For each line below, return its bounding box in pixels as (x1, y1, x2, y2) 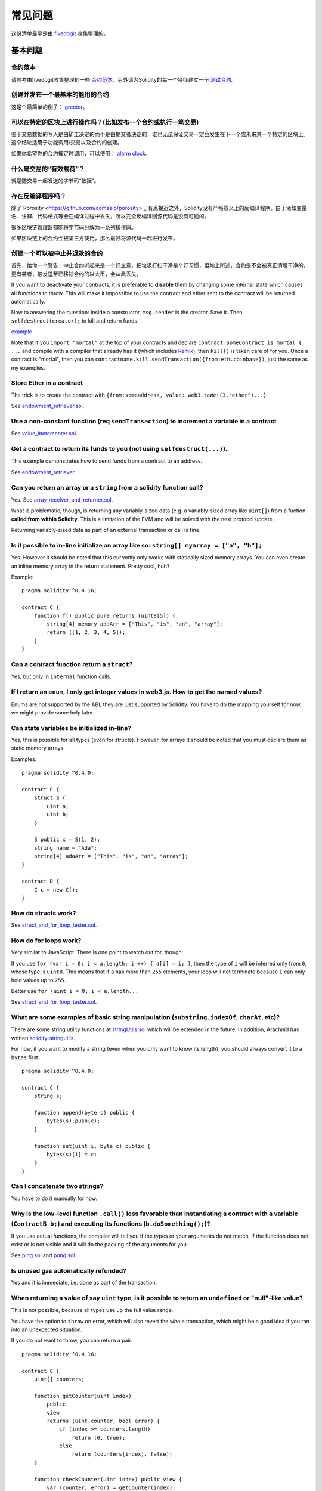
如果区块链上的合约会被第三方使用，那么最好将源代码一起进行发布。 (11, 234, 178, 242)
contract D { (21, 878, 60, 885)
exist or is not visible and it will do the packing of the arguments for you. (11, 1241, 188, 1248)
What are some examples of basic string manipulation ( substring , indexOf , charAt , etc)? (11, 1013, 280, 1022)
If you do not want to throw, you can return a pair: (11, 1337, 133, 1344)
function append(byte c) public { (33, 1109, 135, 1116)
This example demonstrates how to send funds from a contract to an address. (11, 457, 203, 465)
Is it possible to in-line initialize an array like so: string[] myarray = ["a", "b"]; (11, 541, 262, 549)
